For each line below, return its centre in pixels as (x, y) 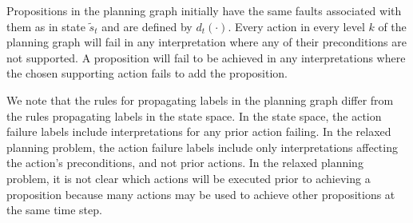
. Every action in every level (296, 26)
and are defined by (147, 26)
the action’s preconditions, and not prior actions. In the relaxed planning (185, 163)
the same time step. (54, 210)
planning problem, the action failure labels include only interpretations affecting (202, 147)
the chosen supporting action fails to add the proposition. (147, 73)
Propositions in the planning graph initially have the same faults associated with (204, 10)
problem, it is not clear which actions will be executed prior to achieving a (189, 178)
